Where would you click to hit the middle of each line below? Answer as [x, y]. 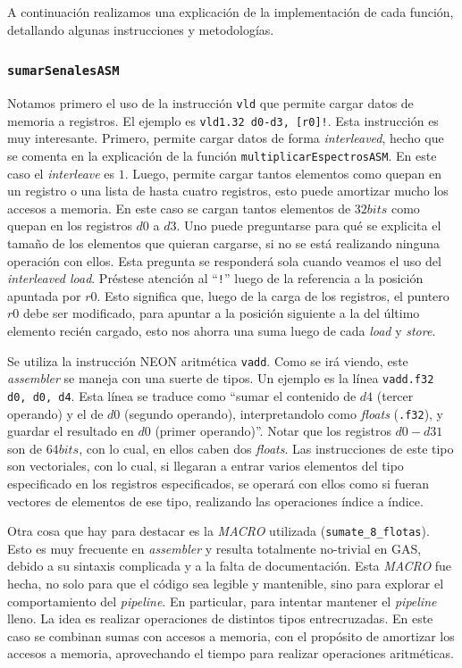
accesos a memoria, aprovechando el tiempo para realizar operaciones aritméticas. [231, 653]
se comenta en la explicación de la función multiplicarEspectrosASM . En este [222, 155]
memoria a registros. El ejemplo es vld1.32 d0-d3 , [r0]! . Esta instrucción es [223, 120]
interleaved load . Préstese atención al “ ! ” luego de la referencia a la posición [215, 278]
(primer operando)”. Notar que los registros [273, 431]
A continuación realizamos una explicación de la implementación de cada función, [231, 12]
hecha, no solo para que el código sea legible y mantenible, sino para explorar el [226, 583]
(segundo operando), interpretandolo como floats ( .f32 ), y [284, 413]
